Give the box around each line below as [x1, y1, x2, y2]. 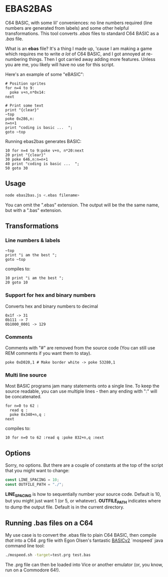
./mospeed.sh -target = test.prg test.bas [5, 552, 91, 558]
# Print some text [5, 103, 44, 108]
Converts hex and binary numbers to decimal [5, 303, 99, 309]
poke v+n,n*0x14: [10, 90, 46, 95]
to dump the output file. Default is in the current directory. [5, 504, 124, 510]
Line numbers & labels [5, 237, 60, 244]
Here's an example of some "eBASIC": [5, 71, 84, 77]
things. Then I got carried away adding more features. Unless [29, 56, 155, 62]
